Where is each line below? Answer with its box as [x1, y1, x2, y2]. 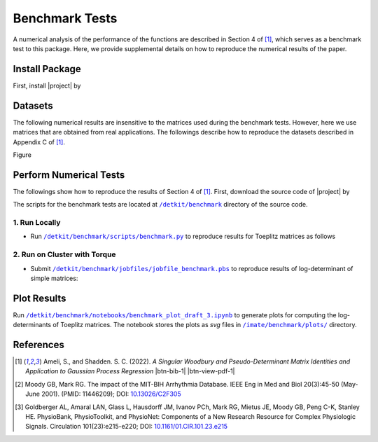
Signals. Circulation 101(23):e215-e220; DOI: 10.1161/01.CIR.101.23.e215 [25, 422, 227, 431]
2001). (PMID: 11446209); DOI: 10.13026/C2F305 [41, 389, 181, 399]
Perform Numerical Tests [13, 169, 125, 181]
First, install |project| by [13, 81, 81, 90]
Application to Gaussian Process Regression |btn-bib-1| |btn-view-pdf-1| [25, 367, 235, 375]
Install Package [13, 63, 82, 75]
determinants [13, 321, 52, 329]
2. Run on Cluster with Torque [13, 249, 116, 259]
